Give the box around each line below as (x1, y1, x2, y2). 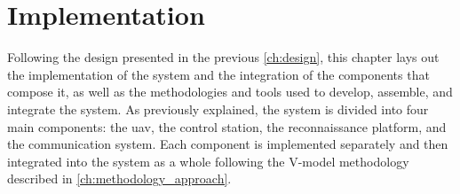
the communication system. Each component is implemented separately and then (7, 135, 448, 153)
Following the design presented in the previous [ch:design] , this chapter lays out (7, 48, 440, 66)
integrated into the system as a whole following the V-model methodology (7, 151, 409, 170)
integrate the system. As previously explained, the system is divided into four (7, 99, 429, 118)
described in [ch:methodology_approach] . (7, 169, 232, 188)
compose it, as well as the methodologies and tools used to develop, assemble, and (7, 82, 453, 101)
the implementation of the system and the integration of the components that (7, 65, 430, 83)
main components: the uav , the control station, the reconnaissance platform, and (7, 117, 447, 136)
